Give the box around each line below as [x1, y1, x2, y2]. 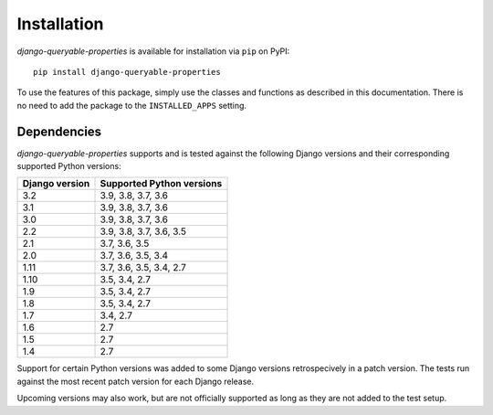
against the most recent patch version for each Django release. [16, 376, 255, 387]
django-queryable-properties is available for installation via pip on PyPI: [16, 46, 290, 57]
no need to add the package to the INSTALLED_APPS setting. [16, 100, 246, 111]
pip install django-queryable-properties [33, 67, 221, 77]
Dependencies [16, 123, 102, 139]
